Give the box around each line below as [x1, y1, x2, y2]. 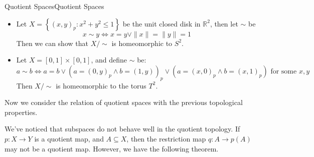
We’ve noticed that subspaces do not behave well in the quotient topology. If [5, 123, 240, 134]
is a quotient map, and [34, 133, 104, 143]
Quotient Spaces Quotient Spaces [5, 1, 104, 11]
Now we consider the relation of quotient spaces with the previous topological [5, 97, 243, 107]
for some [270, 67, 297, 75]
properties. [5, 106, 38, 117]
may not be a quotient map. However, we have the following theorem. [5, 143, 219, 153]
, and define [91, 54, 127, 65]
